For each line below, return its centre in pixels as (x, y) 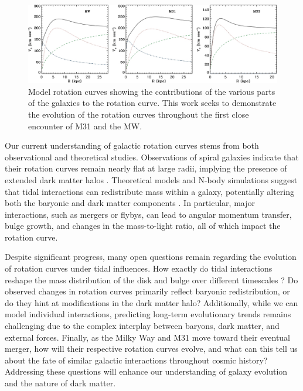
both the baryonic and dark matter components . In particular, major (130, 203)
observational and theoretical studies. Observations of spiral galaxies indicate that (152, 157)
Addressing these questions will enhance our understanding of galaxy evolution (146, 371)
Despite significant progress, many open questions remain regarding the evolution (151, 257)
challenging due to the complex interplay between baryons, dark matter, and (142, 326)
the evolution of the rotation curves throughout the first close (139, 114)
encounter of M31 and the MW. (85, 126)
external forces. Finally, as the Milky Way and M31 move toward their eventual (148, 337)
